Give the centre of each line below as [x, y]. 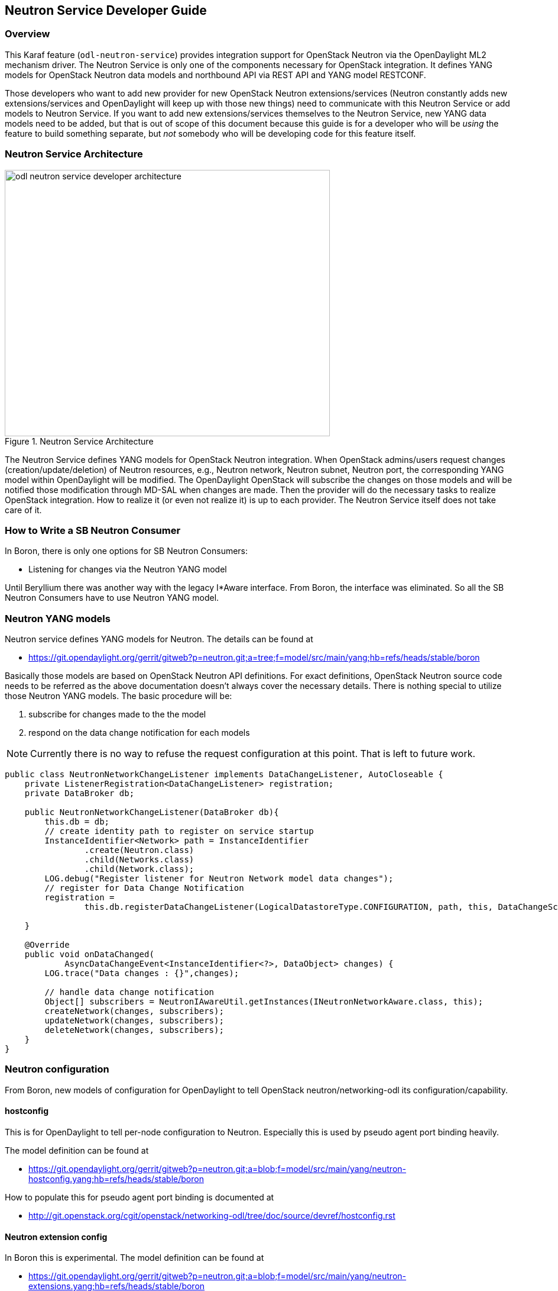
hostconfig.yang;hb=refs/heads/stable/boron [116, 1179]
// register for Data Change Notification [144, 888]
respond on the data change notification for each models [139, 733]
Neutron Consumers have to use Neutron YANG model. [112, 598]
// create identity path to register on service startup [179, 831]
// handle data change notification [129, 992]
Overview [27, 34]
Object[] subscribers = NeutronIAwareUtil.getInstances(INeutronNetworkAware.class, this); [264, 1002]
